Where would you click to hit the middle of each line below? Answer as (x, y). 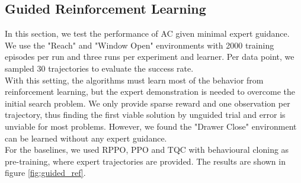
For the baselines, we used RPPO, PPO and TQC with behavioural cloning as (147, 150)
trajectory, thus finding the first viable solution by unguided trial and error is (145, 115)
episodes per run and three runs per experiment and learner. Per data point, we (150, 57)
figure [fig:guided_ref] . (45, 173)
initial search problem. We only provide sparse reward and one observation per (148, 103)
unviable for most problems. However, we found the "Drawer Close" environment (151, 126)
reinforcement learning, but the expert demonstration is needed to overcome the (150, 91)
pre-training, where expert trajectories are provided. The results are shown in (145, 161)
